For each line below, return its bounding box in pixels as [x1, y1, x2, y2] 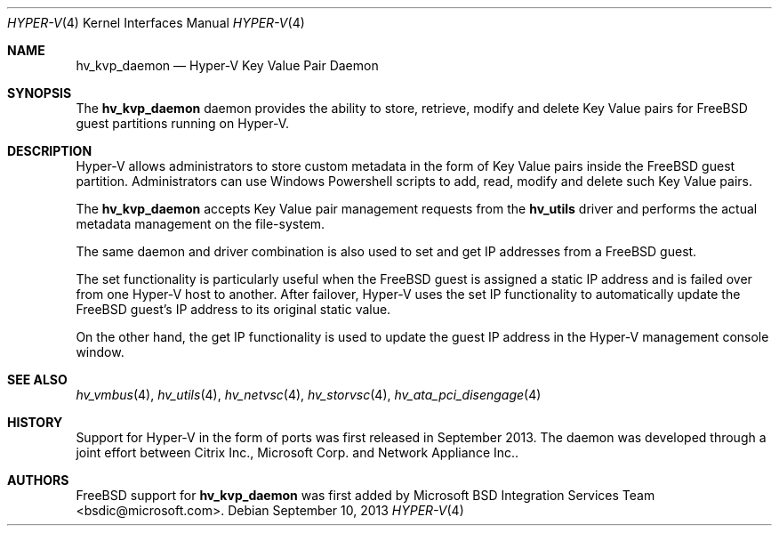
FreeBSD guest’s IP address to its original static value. [76, 302, 391, 317]
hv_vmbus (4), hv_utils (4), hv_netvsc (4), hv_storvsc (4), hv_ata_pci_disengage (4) [76, 387, 542, 402]
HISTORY [7, 415, 63, 430]
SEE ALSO [7, 372, 68, 387]
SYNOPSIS [7, 85, 72, 101]
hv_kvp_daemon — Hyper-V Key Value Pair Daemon [76, 58, 379, 73]
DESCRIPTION [7, 143, 92, 158]
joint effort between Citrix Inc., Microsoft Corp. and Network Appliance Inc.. [76, 445, 519, 460]
